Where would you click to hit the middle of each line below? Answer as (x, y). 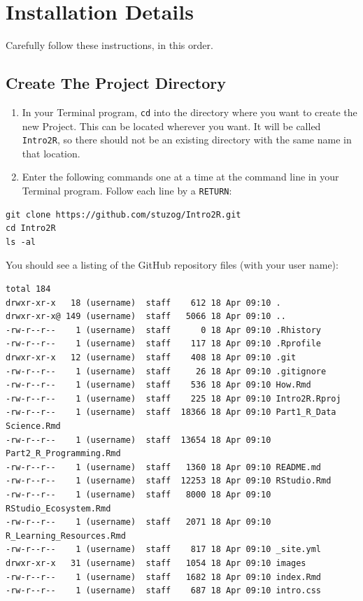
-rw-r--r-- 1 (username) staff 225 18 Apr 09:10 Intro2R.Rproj (173, 398)
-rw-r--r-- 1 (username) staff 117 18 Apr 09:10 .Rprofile (164, 344)
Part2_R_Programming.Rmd (63, 454)
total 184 (28, 289)
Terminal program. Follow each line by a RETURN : (127, 191)
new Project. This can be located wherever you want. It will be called (171, 126)
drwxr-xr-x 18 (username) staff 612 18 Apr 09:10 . (143, 303)
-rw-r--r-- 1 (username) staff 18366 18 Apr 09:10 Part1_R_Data (171, 412)
